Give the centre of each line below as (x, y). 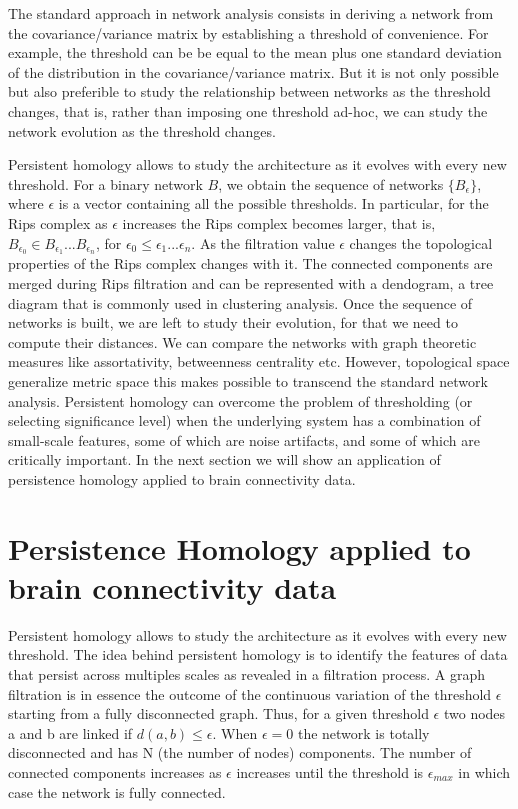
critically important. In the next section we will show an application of (224, 459)
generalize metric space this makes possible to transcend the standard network (248, 380)
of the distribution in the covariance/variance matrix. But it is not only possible (253, 71)
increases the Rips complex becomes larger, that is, (279, 222)
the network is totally (363, 732)
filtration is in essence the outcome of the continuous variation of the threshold (250, 693)
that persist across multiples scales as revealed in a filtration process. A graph (246, 674)
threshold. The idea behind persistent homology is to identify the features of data (258, 654)
